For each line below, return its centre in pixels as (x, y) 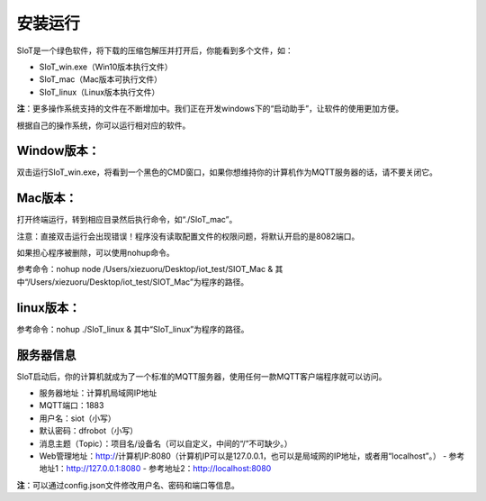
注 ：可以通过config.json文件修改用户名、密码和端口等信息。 (128, 485)
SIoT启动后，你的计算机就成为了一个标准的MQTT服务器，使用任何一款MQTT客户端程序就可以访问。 (202, 376)
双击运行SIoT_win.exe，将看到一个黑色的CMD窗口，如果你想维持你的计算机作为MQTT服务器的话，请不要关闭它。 (227, 172)
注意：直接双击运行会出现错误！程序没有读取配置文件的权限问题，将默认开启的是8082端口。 (188, 236)
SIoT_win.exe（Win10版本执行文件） (106, 67)
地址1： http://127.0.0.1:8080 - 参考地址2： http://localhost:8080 (155, 469)
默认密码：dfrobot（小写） (89, 431)
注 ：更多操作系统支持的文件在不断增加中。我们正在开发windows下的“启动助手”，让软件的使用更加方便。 (210, 109)
